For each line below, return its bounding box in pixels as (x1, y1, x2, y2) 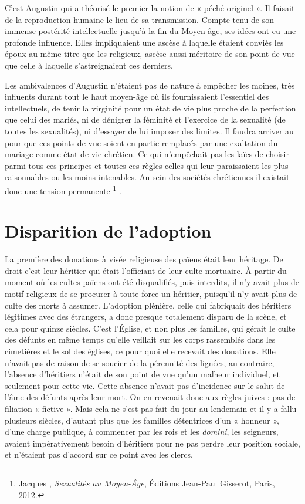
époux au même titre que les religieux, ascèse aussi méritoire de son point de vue (5, 48, 295, 60)
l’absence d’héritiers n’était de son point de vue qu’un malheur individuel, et (5, 368, 280, 380)
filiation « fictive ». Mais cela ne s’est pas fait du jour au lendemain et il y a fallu (5, 402, 297, 414)
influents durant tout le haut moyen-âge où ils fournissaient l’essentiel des (5, 90, 269, 103)
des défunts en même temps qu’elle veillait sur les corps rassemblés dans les (5, 333, 276, 346)
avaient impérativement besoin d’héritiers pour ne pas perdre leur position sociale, (5, 437, 300, 449)
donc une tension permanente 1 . (5, 182, 121, 197)
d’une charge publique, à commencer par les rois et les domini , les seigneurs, (5, 425, 279, 438)
